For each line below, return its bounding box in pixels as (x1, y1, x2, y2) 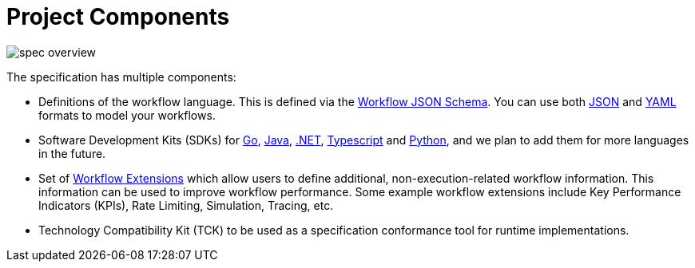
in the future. (38, 146, 106, 160)
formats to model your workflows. (38, 108, 216, 122)
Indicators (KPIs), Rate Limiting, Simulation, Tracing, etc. (38, 198, 334, 212)
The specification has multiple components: (6, 69, 236, 84)
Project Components (6, 3, 230, 30)
